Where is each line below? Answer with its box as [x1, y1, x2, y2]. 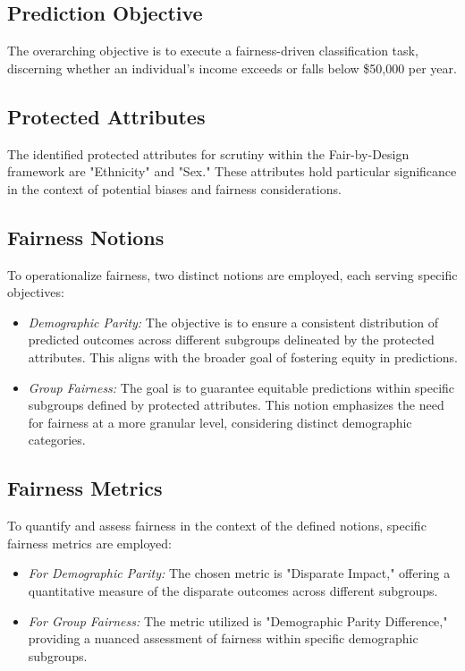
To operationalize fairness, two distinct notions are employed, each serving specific [7, 265, 458, 284]
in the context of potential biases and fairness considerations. [7, 179, 342, 198]
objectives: [7, 283, 64, 302]
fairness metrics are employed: [7, 533, 172, 552]
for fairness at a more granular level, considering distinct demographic [28, 412, 412, 431]
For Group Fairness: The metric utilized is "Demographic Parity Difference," [28, 611, 448, 630]
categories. [28, 430, 86, 449]
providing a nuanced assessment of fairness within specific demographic [28, 629, 418, 648]
